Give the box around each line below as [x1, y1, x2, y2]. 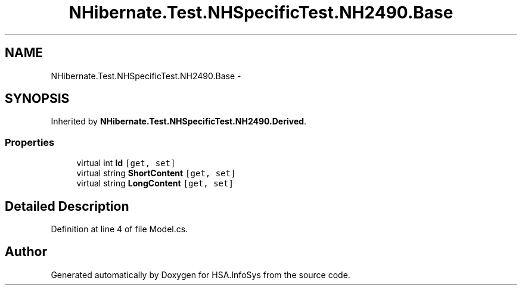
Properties [5, 136, 55, 148]
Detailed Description [5, 198, 129, 214]
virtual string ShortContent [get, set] [76, 168, 236, 179]
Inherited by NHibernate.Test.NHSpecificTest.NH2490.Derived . [51, 116, 307, 127]
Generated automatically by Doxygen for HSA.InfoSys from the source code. [51, 269, 350, 280]
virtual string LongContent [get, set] [76, 178, 234, 189]
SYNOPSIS [5, 91, 70, 107]
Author [5, 244, 47, 260]
